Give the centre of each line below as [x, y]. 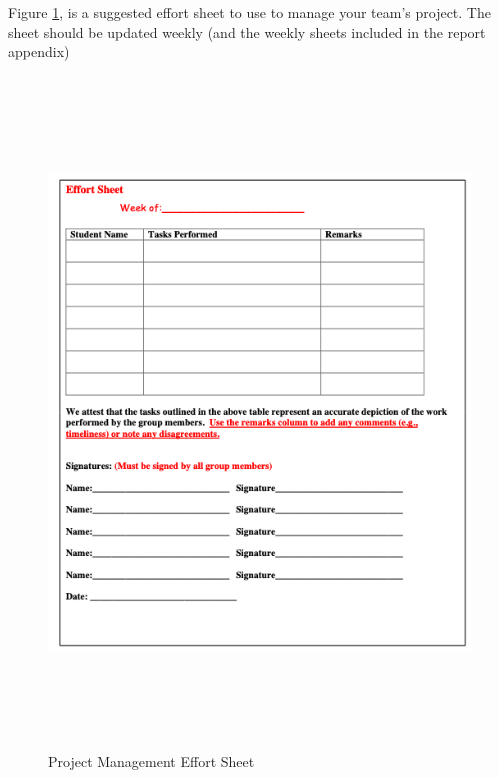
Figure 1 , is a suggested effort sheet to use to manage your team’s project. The [249, 12]
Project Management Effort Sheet [151, 761]
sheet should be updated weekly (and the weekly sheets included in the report [247, 31]
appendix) [39, 51]
